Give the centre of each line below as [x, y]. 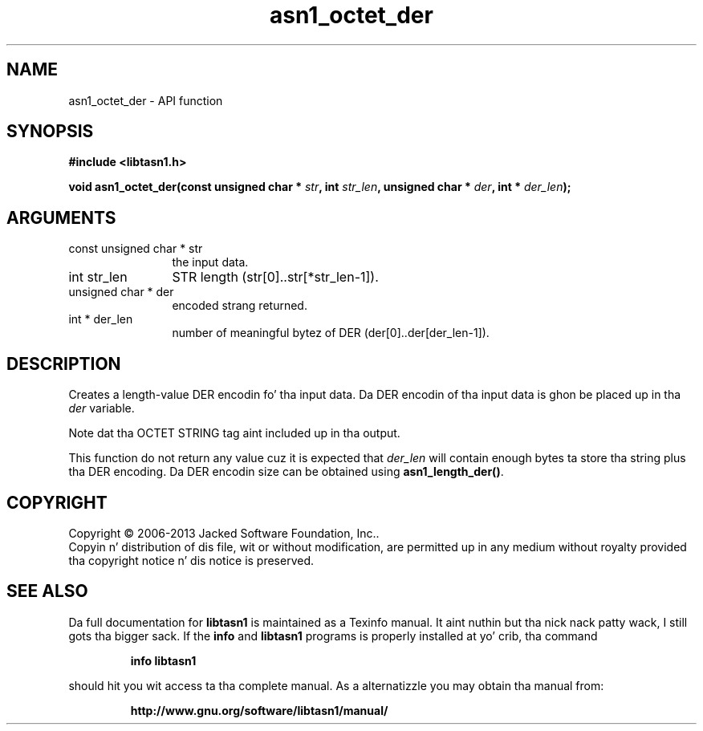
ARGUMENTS [61, 217]
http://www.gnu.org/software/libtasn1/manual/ [259, 710]
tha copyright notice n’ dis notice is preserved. [191, 560]
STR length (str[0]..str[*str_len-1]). [275, 277]
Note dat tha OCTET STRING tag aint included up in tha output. [234, 433]
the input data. [210, 262]
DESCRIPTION [64, 363]
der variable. [102, 408]
